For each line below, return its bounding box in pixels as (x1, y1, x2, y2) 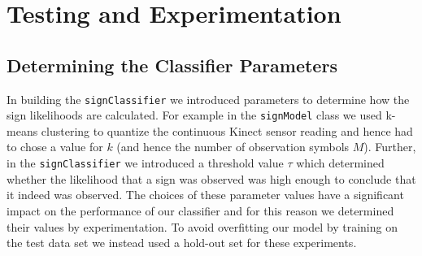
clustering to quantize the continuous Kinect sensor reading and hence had (41, 122, 413, 139)
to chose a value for (7, 138, 103, 155)
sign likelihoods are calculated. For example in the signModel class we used (7, 106, 382, 124)
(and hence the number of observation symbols (116, 138, 350, 155)
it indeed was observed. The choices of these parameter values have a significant (7, 186, 404, 203)
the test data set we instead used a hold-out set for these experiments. (7, 234, 357, 251)
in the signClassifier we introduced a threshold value (7, 154, 284, 171)
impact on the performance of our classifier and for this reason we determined (7, 202, 394, 219)
